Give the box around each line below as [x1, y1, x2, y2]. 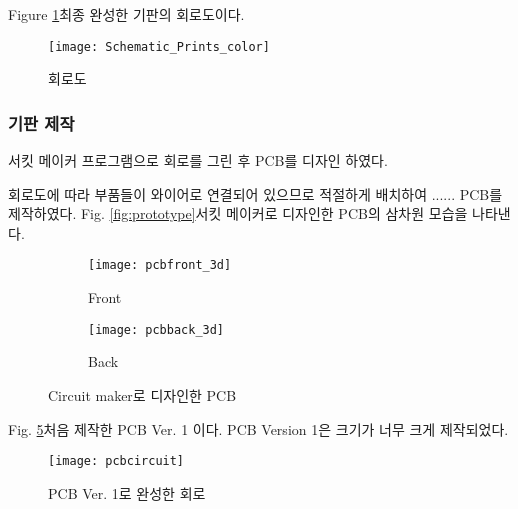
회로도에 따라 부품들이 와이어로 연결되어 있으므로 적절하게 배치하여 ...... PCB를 [8, 183, 503, 204]
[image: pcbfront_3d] [88, 258, 232, 273]
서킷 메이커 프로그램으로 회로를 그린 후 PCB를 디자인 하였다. [8, 150, 388, 171]
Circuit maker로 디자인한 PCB [48, 384, 237, 405]
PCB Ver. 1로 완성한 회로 [48, 482, 206, 503]
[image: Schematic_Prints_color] [48, 39, 270, 54]
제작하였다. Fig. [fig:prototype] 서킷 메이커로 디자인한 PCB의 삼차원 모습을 [8, 203, 468, 224]
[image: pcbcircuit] [48, 454, 185, 469]
